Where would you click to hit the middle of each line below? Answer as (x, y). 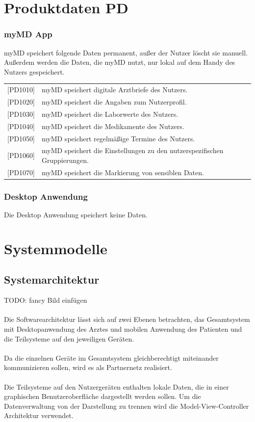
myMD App (28, 34)
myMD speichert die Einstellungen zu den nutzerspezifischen (133, 150)
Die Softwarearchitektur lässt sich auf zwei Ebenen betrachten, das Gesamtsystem (127, 319)
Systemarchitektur (52, 279)
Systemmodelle (56, 248)
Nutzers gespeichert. (34, 71)
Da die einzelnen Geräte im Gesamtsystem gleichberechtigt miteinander (111, 357)
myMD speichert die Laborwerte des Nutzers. (110, 114)
